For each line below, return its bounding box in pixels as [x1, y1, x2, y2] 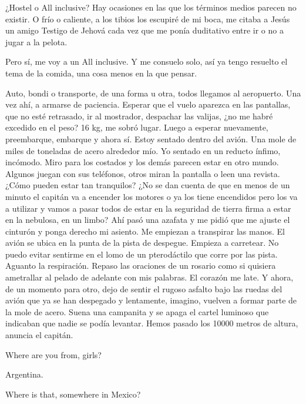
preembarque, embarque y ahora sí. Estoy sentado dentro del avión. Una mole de [5, 132, 297, 145]
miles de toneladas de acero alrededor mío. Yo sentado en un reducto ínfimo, [5, 144, 281, 156]
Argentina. [5, 368, 43, 380]
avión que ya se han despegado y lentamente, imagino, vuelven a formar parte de [5, 294, 297, 306]
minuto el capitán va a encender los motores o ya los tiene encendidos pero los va [5, 190, 298, 202]
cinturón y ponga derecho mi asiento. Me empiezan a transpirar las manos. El [5, 225, 285, 237]
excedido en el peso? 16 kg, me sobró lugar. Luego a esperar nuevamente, [5, 121, 268, 133]
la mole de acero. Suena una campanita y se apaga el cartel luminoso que [5, 305, 269, 318]
